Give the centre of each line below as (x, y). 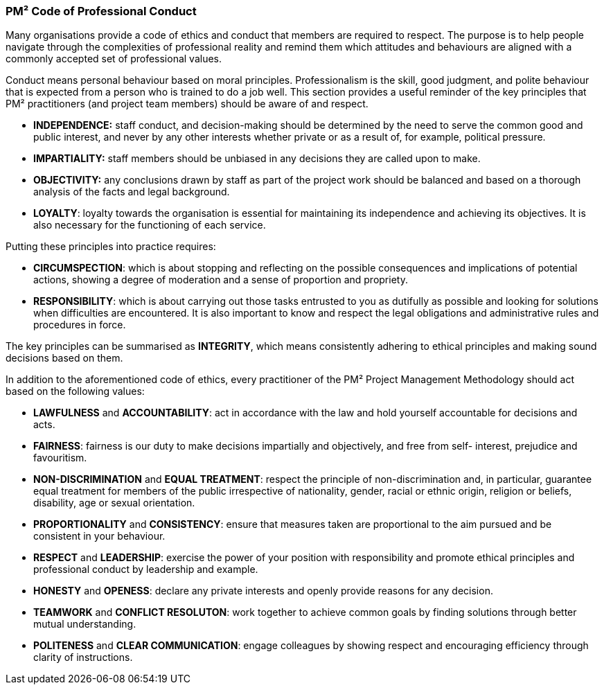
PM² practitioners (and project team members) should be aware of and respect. (187, 104)
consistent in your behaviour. (99, 536)
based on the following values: (75, 391)
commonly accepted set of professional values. (114, 59)
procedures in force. (80, 325)
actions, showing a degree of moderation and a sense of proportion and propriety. (221, 280)
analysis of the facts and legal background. (132, 192)
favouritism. (60, 458)
